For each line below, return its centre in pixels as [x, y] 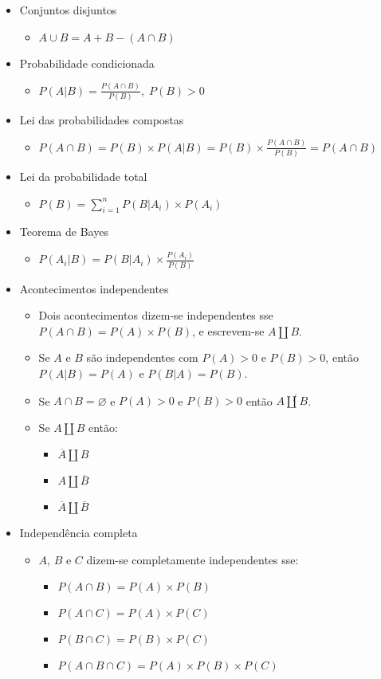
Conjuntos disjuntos [68, 10]
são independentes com [142, 357]
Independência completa [79, 533]
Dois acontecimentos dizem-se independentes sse [156, 315]
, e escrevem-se [228, 330]
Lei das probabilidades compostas [102, 119]
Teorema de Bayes [64, 232]
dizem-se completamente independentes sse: [192, 559]
